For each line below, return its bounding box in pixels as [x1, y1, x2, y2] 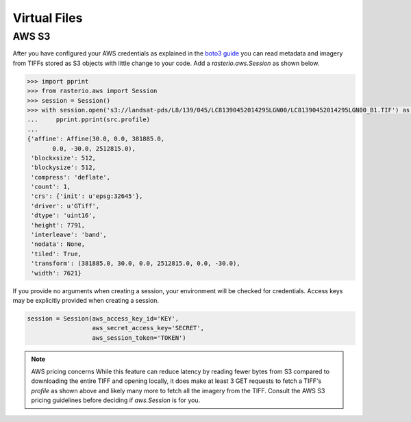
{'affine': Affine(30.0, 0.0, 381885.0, [27, 135, 164, 143]
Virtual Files [12, 10, 83, 25]
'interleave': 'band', [31, 231, 108, 239]
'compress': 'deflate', [31, 173, 111, 181]
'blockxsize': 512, [31, 154, 96, 162]
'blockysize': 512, [31, 164, 96, 171]
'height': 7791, [31, 221, 86, 229]
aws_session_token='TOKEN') [92, 334, 186, 342]
